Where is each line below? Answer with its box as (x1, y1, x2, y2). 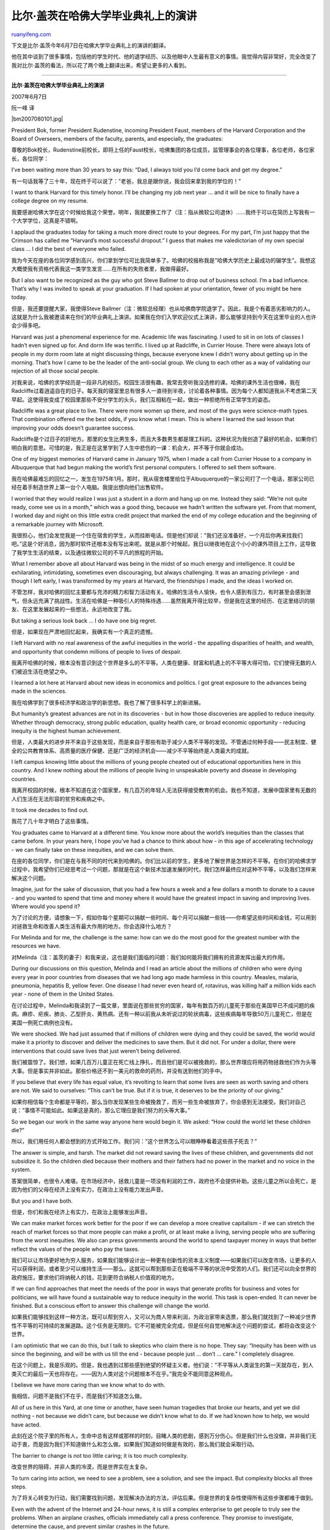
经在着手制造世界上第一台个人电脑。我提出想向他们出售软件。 (11, 483, 167, 491)
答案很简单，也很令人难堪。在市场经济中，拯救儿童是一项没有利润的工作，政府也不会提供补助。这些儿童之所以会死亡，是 (11, 1177, 317, 1184)
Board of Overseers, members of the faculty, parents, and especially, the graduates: (11, 135, 223, 143)
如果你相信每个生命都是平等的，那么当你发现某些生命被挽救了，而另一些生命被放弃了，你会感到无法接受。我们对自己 (11, 1098, 306, 1105)
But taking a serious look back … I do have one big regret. (11, 617, 157, 624)
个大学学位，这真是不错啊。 (11, 217, 81, 225)
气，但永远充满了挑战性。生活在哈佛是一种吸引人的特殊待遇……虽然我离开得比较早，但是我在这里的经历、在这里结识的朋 (11, 597, 315, 604)
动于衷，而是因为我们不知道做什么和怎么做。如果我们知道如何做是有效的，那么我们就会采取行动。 (11, 1441, 258, 1448)
